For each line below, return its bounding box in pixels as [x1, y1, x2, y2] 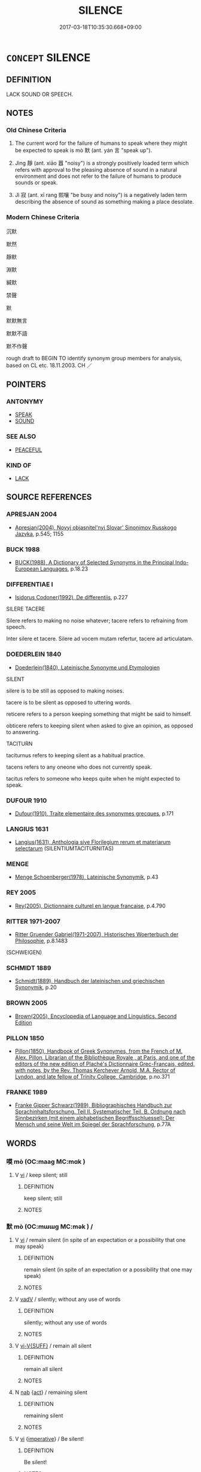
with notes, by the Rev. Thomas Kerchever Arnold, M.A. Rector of [14, 1067, 176, 1074]
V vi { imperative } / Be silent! [14, 1435, 84, 1443]
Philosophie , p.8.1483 [14, 937, 68, 945]
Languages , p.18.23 [39, 565, 89, 572]
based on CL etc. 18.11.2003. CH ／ [6, 362, 93, 369]
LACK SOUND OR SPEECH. [6, 91, 74, 98]
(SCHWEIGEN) [6, 949, 42, 956]
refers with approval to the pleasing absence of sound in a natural [14, 166, 178, 174]
